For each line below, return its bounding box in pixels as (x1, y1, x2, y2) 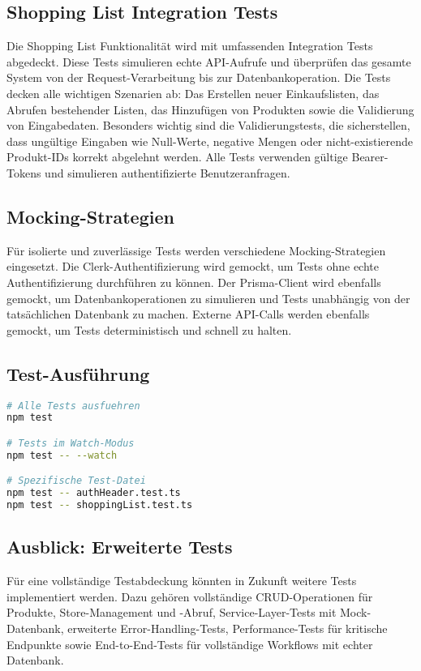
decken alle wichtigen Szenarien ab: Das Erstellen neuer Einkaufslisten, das (6, 84, 380, 101)
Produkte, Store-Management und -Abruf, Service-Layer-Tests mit (6, 604, 337, 621)
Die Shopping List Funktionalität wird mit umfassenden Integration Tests (6, 37, 373, 54)
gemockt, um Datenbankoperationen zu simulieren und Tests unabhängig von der (6, 289, 410, 306)
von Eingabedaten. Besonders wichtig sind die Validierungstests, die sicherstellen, (6, 117, 410, 134)
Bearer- (351, 148, 389, 165)
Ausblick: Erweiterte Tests (6, 534, 233, 559)
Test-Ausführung (6, 361, 150, 386)
